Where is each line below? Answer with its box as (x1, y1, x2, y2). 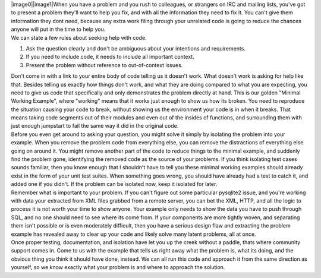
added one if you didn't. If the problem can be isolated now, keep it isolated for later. (11, 181, 218, 188)
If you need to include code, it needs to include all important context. (26, 53, 194, 61)
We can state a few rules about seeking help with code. (11, 34, 147, 41)
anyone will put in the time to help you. (11, 26, 106, 33)
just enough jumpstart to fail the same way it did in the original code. (11, 122, 179, 129)
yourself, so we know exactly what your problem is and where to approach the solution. (11, 264, 225, 271)
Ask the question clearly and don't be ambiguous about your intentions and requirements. (26, 45, 246, 52)
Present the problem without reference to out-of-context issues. (26, 61, 183, 68)
